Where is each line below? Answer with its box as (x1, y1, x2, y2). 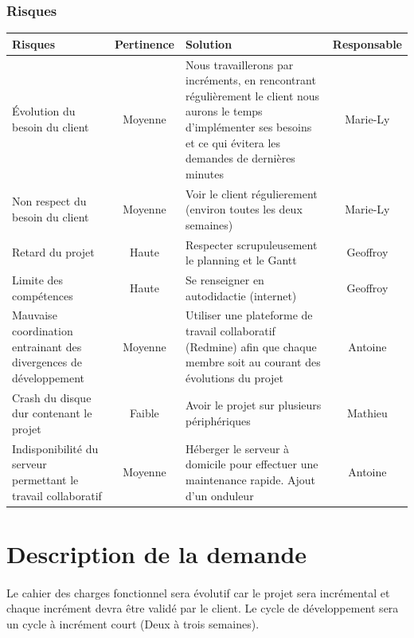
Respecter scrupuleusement (185, 236, 318, 252)
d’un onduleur (185, 487, 254, 503)
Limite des (12, 272, 64, 288)
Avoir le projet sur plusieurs (185, 397, 322, 413)
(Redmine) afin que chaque (185, 338, 317, 354)
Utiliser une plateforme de (185, 307, 313, 323)
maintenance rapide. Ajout (185, 471, 315, 487)
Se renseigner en (185, 272, 264, 288)
